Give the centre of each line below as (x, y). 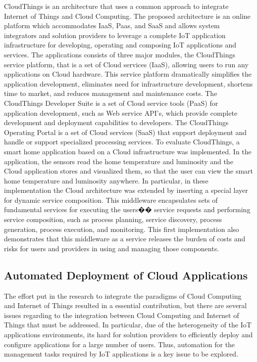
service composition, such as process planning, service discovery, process (113, 219)
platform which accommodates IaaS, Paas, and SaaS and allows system (112, 25)
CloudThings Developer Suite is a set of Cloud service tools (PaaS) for (111, 103)
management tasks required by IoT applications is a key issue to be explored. (121, 354)
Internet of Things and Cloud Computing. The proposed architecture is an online (127, 16)
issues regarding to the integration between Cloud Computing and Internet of (122, 315)
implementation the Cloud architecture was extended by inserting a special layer (126, 190)
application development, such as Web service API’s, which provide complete (121, 113)
